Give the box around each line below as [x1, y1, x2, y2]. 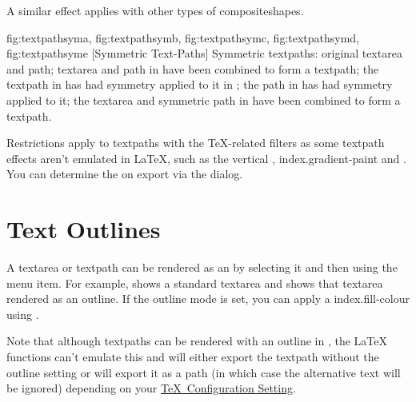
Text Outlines [6, 213, 161, 245]
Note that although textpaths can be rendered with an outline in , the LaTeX [6, 332, 387, 349]
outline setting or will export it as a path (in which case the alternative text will [6, 364, 401, 380]
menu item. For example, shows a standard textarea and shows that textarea [6, 274, 383, 291]
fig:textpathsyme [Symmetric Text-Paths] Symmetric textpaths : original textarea [6, 45, 402, 62]
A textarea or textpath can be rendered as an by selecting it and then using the [6, 259, 398, 276]
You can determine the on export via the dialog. [6, 165, 243, 182]
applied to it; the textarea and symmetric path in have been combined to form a [6, 91, 401, 108]
